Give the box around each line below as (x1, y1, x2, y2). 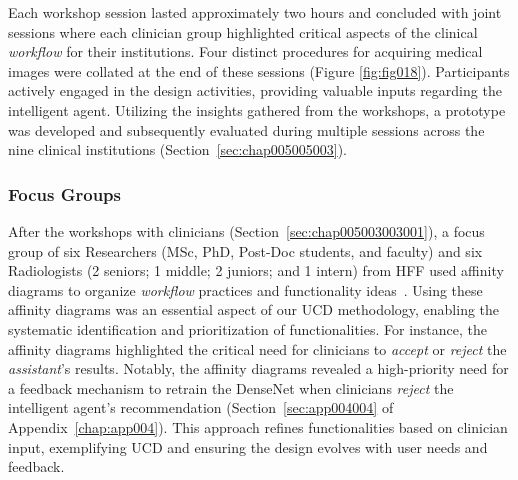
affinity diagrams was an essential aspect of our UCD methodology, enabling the (8, 299, 500, 320)
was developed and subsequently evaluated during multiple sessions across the (8, 119, 485, 140)
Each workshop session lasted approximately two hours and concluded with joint (8, 2, 502, 22)
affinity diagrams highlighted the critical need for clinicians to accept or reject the (8, 338, 507, 359)
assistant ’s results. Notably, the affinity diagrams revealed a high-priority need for (8, 358, 509, 379)
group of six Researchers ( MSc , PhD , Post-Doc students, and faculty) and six (8, 240, 483, 261)
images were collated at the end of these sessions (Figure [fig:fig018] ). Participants (8, 60, 510, 81)
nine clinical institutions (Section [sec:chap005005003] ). (8, 139, 347, 160)
